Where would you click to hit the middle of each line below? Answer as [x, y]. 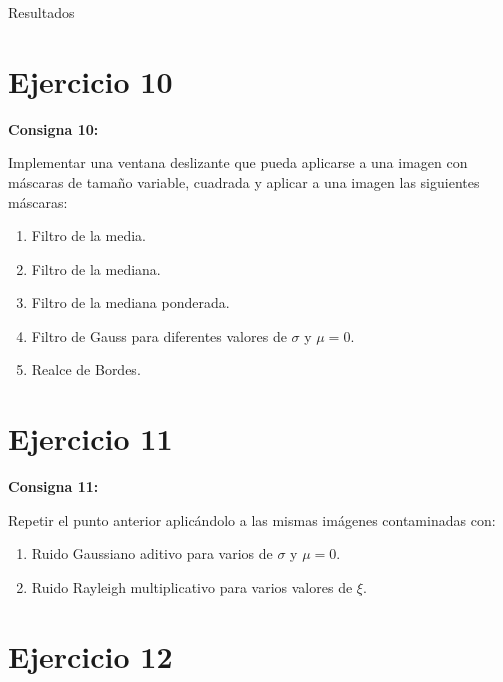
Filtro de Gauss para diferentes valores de [159, 335]
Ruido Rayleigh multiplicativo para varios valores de [192, 586]
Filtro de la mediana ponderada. [130, 302]
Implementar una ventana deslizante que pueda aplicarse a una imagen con [238, 162]
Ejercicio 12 [90, 655]
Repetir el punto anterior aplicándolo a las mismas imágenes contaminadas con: [252, 519]
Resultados [41, 12]
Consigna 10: [53, 128]
